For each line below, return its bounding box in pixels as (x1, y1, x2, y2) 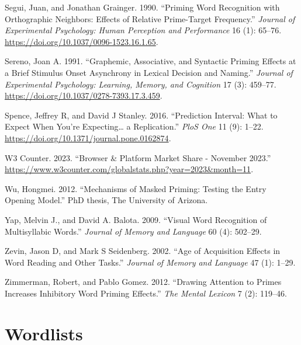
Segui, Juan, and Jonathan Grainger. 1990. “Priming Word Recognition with (5, 1, 280, 13)
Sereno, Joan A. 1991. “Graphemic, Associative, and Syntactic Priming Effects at (5, 55, 296, 67)
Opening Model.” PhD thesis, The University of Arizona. (5, 194, 208, 206)
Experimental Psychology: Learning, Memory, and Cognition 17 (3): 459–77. (5, 78, 276, 90)
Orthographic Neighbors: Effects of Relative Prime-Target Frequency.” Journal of (5, 12, 295, 25)
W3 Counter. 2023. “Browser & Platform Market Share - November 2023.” (5, 151, 271, 163)
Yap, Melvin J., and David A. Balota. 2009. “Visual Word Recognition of (5, 213, 267, 225)
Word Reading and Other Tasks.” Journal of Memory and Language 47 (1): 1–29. (5, 256, 296, 268)
